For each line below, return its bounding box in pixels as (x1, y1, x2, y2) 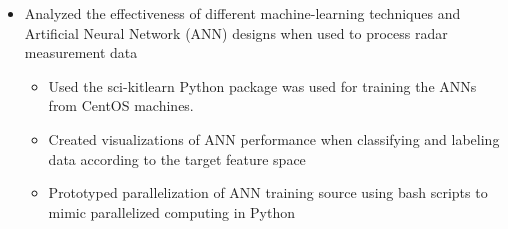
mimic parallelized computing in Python (48, 201, 296, 222)
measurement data (24, 42, 138, 63)
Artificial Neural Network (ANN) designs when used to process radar (24, 22, 448, 43)
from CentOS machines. (48, 95, 194, 116)
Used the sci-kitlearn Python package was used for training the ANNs (48, 75, 477, 96)
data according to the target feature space (48, 148, 306, 169)
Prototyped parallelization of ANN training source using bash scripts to (48, 182, 488, 203)
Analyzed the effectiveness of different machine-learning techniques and (24, 3, 461, 23)
